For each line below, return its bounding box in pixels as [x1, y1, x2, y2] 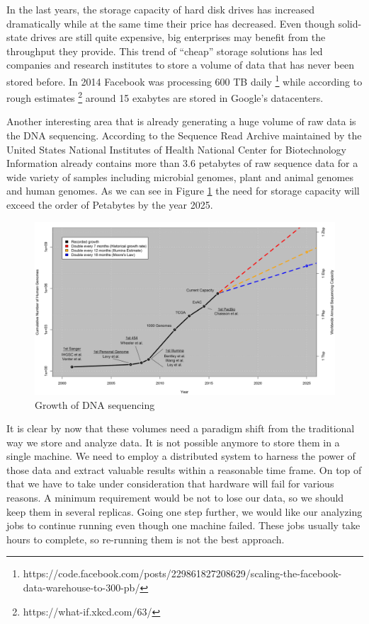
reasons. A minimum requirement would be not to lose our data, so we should [6, 490, 344, 505]
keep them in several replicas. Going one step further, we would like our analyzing [6, 504, 363, 519]
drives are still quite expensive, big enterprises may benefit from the [30, 30, 326, 45]
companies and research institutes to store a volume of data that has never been [6, 57, 354, 72]
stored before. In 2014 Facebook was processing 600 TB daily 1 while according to [6, 71, 363, 88]
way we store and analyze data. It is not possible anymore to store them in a [6, 434, 340, 449]
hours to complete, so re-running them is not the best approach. [6, 531, 285, 546]
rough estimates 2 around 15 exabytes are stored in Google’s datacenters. [6, 88, 324, 105]
